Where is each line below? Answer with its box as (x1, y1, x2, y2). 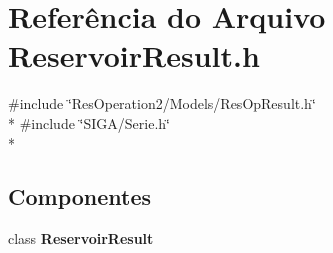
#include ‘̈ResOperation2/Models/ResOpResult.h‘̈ (8, 93, 316, 114)
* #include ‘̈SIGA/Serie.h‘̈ (8, 112, 170, 133)
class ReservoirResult (8, 228, 154, 249)
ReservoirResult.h (8, 35, 260, 76)
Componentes (8, 181, 152, 212)
